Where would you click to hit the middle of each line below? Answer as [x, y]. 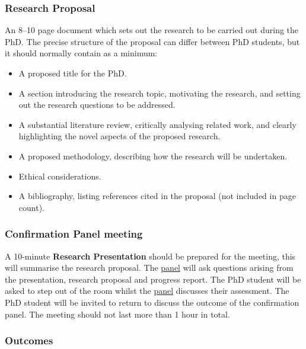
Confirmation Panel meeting [74, 234]
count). [31, 207]
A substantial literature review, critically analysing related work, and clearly [157, 124]
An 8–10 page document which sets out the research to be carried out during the [152, 30]
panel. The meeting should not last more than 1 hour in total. [117, 314]
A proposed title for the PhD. [73, 73]
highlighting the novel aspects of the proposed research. [119, 136]
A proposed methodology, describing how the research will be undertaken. [153, 156]
